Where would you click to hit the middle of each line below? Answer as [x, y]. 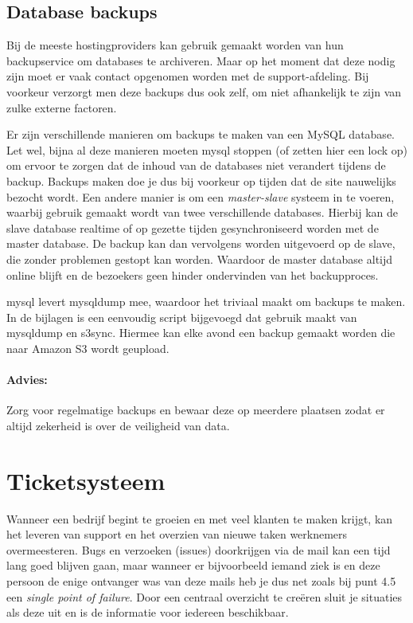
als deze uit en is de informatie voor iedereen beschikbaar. [148, 612]
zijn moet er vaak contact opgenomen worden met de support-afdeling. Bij [188, 76]
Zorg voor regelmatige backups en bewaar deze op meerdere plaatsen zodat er [196, 410]
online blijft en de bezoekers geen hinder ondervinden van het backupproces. [193, 274]
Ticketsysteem [86, 480]
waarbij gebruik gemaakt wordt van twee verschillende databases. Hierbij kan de [202, 212]
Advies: [27, 380]
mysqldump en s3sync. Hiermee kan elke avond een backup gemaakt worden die [201, 333]
